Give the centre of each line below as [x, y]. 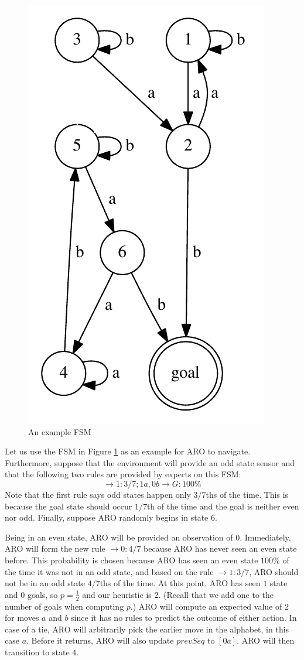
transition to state [37, 652]
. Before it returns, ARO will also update [100, 640]
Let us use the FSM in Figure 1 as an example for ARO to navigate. [128, 451]
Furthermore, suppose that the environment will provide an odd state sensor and [150, 462]
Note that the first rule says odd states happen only [98, 494]
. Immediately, [265, 537]
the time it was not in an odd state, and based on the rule [109, 571]
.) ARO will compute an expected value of [206, 606]
